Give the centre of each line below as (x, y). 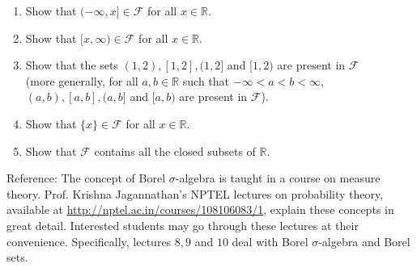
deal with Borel (270, 241)
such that (206, 80)
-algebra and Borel (364, 241)
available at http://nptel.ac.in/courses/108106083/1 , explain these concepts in (200, 209)
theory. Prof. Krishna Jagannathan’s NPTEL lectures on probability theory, (195, 193)
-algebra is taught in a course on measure (278, 178)
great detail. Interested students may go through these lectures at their (183, 225)
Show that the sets (72, 65)
